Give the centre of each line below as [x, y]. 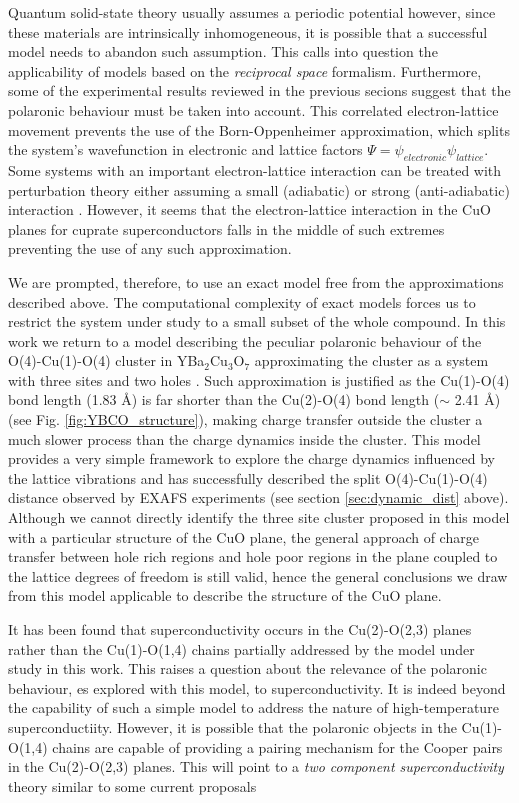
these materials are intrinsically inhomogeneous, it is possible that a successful [248, 31]
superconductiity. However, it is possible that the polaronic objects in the [232, 726]
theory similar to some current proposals [132, 785]
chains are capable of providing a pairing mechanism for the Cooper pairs [277, 746]
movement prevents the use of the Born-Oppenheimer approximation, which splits [259, 129]
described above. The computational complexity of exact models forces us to [242, 301]
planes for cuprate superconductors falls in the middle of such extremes [226, 228]
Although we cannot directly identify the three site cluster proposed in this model [259, 517]
